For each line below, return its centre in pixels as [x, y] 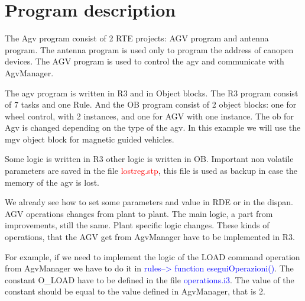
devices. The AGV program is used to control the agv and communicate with [145, 61]
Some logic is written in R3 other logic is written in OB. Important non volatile [149, 159]
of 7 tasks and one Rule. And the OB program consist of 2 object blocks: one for [151, 104]
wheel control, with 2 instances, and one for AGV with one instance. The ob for [149, 116]
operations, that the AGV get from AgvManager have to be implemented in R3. [150, 237]
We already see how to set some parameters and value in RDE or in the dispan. [149, 202]
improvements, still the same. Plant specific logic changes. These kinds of [137, 225]
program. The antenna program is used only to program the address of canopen [149, 49]
